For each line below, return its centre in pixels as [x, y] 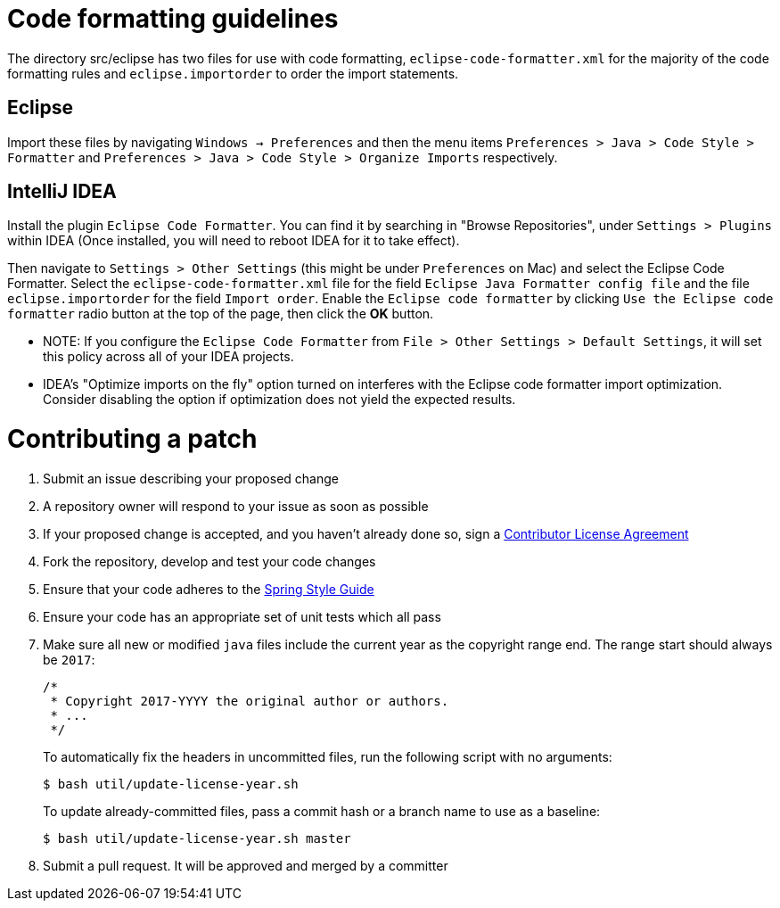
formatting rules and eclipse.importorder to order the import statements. [233, 73]
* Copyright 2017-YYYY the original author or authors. [250, 701]
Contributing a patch [132, 439]
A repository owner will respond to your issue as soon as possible [236, 506]
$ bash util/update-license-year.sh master [197, 838]
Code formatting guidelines [173, 19]
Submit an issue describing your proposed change [191, 478]
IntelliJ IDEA [62, 192]
